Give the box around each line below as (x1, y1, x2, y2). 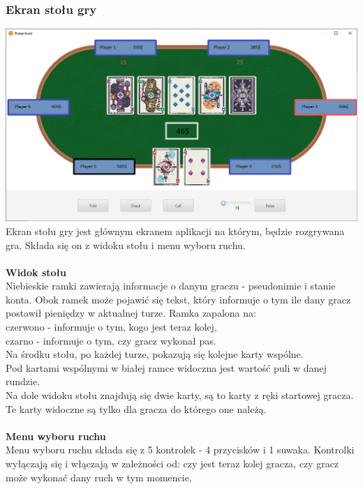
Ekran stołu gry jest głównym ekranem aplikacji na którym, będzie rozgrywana (6, 223, 345, 238)
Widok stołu (6, 264, 66, 279)
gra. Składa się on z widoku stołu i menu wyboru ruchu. (6, 237, 246, 252)
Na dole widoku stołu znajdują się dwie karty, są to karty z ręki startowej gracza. (6, 388, 354, 403)
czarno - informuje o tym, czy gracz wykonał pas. (6, 333, 216, 347)
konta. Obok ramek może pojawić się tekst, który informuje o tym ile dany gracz (6, 292, 351, 306)
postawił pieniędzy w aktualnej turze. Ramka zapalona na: (6, 306, 256, 320)
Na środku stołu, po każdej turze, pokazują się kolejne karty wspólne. (6, 347, 304, 361)
